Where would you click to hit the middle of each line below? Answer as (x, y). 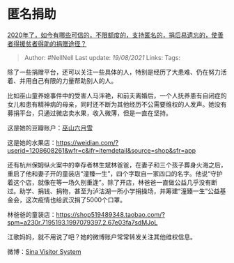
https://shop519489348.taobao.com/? (111, 214)
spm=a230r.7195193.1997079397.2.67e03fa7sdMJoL (83, 222)
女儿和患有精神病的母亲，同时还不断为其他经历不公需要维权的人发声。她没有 (117, 104)
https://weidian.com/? (87, 142)
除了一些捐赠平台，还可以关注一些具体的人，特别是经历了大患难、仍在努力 (114, 72)
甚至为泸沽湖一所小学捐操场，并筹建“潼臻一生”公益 (147, 191)
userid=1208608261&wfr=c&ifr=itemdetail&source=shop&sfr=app (102, 150)
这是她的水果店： (32, 142)
